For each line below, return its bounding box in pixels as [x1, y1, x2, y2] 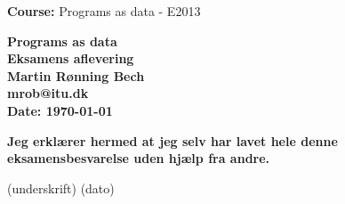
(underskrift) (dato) [7, 178, 115, 197]
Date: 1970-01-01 [7, 101, 113, 119]
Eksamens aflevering [7, 49, 134, 68]
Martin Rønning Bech [7, 66, 145, 85]
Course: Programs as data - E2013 [7, 2, 201, 20]
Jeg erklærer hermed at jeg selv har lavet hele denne [7, 131, 338, 150]
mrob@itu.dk [7, 84, 89, 102]
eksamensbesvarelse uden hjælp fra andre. [7, 149, 270, 167]
